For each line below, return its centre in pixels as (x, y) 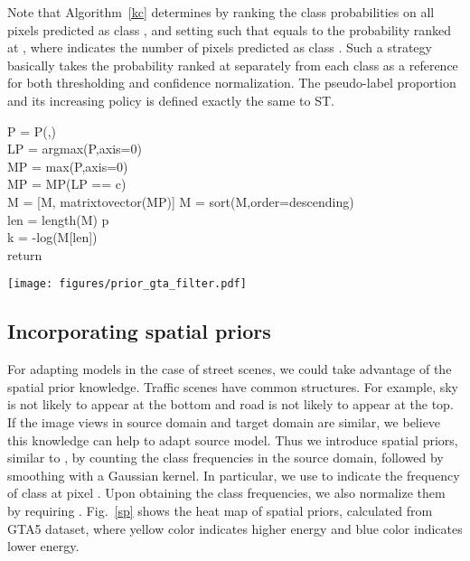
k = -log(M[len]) (52, 237)
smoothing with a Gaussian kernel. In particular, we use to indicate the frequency (234, 475)
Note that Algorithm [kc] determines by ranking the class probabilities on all (221, 12)
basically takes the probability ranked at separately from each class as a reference (233, 65)
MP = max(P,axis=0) (68, 166)
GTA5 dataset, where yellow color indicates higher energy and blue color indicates (235, 528)
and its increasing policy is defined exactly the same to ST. (171, 100)
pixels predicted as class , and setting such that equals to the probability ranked (230, 29)
